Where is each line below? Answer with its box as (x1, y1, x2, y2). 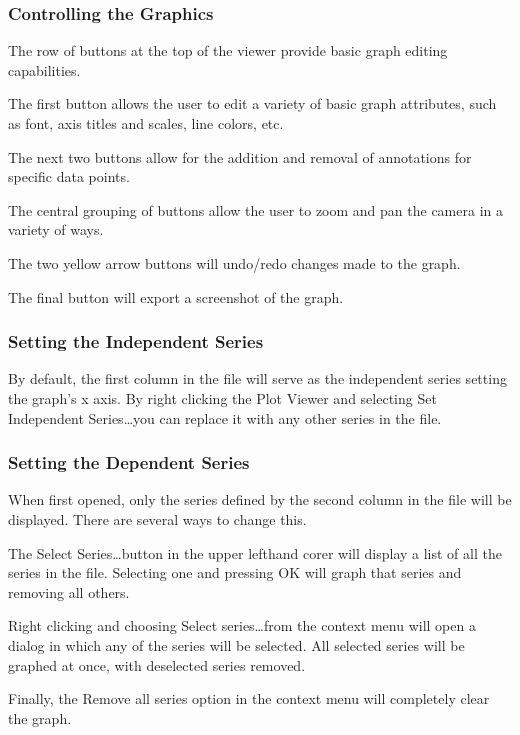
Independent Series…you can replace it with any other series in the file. (8, 407, 442, 428)
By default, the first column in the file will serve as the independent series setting (8, 368, 507, 389)
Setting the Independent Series (8, 329, 264, 354)
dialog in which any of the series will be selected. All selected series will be (8, 634, 465, 655)
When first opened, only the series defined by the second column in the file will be (8, 489, 512, 510)
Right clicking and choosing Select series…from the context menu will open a (8, 615, 476, 636)
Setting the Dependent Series (8, 450, 250, 475)
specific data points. (8, 166, 130, 187)
